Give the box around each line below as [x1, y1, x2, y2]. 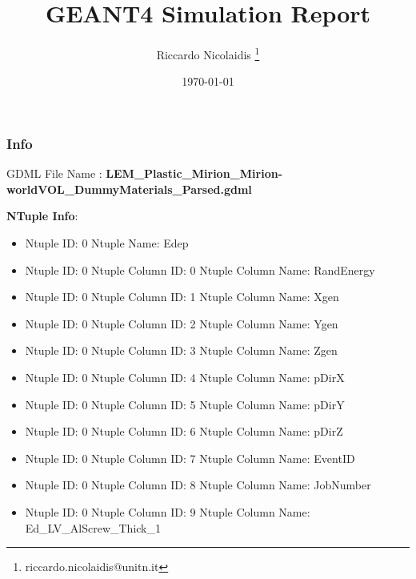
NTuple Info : [6, 207, 78, 224]
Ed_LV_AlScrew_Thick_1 [25, 519, 162, 536]
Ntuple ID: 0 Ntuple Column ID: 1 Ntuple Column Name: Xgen [25, 288, 339, 305]
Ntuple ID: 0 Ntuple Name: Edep [25, 235, 189, 251]
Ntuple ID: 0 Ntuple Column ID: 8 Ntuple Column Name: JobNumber [25, 476, 371, 493]
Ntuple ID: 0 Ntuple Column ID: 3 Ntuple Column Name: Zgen [25, 342, 338, 359]
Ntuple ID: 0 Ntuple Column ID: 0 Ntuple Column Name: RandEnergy [25, 261, 375, 278]
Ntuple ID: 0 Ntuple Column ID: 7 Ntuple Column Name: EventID [25, 449, 355, 466]
